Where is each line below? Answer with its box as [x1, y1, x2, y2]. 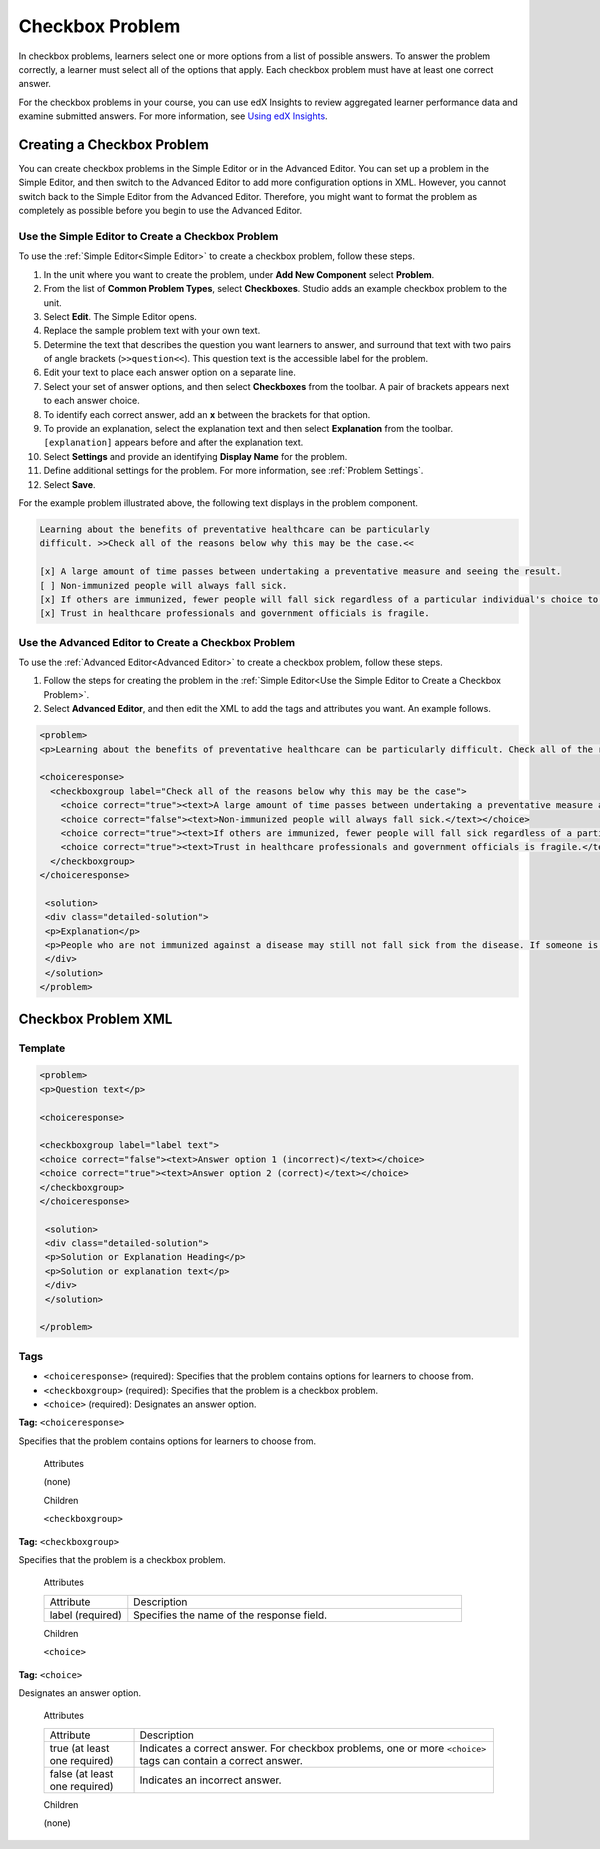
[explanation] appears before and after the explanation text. [43, 436, 304, 449]
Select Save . [43, 478, 96, 490]
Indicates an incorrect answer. [139, 1773, 282, 1787]
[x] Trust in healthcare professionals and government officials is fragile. [39, 608, 430, 619]
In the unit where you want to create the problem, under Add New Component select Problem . [43, 268, 435, 280]
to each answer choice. [43, 395, 140, 407]
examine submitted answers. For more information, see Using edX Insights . [18, 110, 329, 122]
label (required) [49, 1608, 122, 1622]
